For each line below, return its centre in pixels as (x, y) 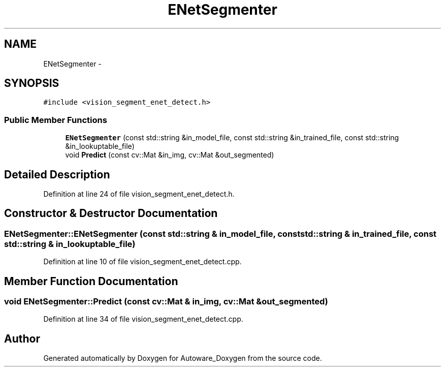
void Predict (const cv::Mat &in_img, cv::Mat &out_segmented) (170, 155)
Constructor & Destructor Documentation (111, 213)
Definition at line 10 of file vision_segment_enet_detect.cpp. (142, 262)
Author (22, 338)
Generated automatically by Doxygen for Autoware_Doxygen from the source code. (183, 358)
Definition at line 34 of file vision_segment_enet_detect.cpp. (143, 319)
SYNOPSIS (32, 83)
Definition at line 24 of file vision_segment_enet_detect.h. (139, 194)
